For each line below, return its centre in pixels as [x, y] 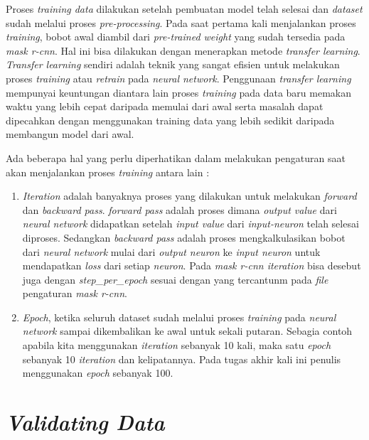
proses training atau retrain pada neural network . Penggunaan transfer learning [178, 78]
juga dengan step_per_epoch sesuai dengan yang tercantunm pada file [175, 279]
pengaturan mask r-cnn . [75, 293]
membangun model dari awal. [70, 134]
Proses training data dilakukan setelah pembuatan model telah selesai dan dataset [184, 9]
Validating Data [85, 422]
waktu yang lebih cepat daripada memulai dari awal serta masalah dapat [165, 106]
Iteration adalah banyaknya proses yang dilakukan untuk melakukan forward [189, 196]
